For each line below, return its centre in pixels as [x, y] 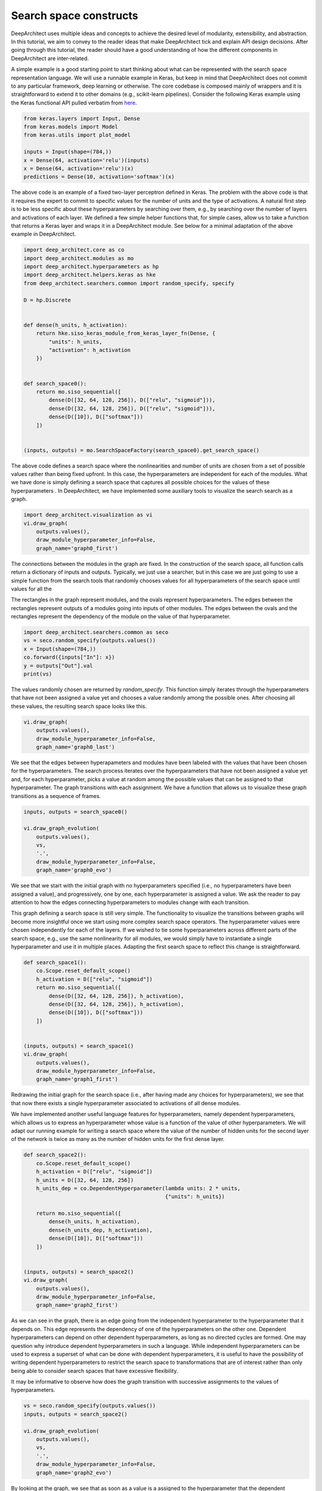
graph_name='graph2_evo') [74, 1473]
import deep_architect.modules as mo [79, 258]
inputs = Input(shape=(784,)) [68, 152]
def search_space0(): [55, 383]
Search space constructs [75, 16]
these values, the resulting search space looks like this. [79, 706]
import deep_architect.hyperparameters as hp [91, 267]
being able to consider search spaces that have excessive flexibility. [95, 1371]
